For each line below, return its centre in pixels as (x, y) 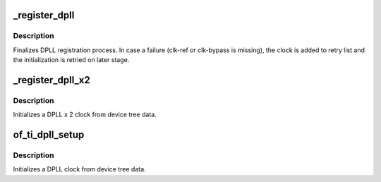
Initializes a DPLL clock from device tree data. (79, 169)
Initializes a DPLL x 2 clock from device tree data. (85, 115)
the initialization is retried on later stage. (71, 60)
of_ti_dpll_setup (49, 135)
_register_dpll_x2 (52, 80)
